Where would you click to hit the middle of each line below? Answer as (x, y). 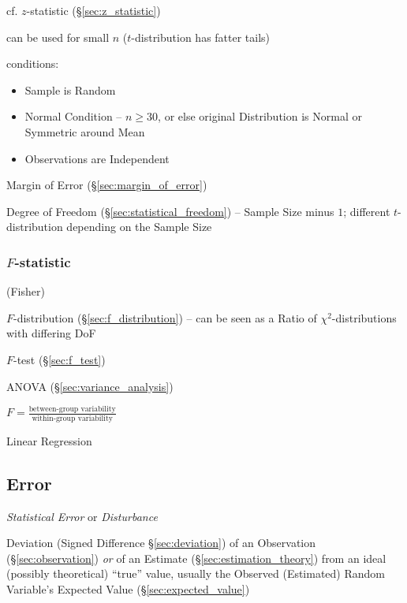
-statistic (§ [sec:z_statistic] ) (93, 10)
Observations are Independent (97, 158)
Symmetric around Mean (85, 131)
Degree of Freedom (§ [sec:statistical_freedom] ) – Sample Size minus (170, 211)
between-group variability (72, 409)
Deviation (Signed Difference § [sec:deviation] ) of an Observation (161, 543)
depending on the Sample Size (139, 227)
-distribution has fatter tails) (201, 37)
